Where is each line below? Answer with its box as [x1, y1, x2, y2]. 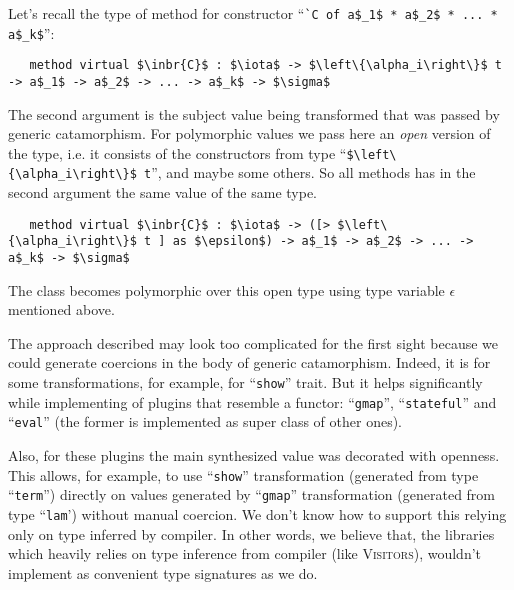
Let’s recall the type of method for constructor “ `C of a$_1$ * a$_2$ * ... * [8, 3, 498, 23]
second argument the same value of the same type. [8, 182, 317, 203]
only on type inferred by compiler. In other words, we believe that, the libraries [8, 523, 495, 544]
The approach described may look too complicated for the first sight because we [8, 332, 499, 353]
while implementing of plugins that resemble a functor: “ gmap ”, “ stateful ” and [8, 391, 497, 412]
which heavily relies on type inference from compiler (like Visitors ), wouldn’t [8, 543, 482, 564]
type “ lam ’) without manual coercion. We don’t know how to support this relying [8, 503, 507, 524]
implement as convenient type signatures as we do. [8, 562, 318, 583]
